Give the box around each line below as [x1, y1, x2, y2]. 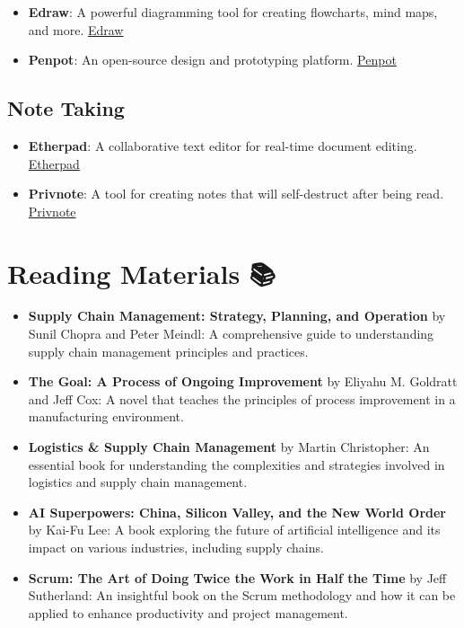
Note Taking [7, 94, 125, 122]
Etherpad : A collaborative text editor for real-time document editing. [28, 136, 417, 155]
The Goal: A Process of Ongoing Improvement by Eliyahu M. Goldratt [28, 372, 458, 391]
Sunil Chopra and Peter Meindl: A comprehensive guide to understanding [28, 324, 434, 343]
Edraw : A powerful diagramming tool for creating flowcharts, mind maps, [28, 3, 438, 21]
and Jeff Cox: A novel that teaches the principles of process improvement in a [28, 389, 456, 408]
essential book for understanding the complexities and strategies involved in [28, 455, 445, 473]
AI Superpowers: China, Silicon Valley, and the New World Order [28, 502, 447, 521]
